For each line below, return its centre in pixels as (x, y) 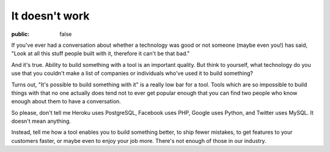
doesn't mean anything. (41, 121)
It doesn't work (50, 16)
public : (20, 34)
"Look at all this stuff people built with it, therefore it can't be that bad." (101, 54)
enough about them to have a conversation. (66, 102)
